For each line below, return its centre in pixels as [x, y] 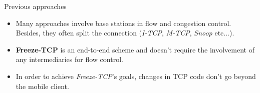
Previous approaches [35, 6]
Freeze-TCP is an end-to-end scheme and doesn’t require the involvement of [135, 49]
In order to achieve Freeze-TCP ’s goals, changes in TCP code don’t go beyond [136, 76]
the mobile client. [42, 86]
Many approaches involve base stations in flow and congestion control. [123, 23]
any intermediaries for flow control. [69, 59]
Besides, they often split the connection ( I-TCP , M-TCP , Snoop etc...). [125, 33]
